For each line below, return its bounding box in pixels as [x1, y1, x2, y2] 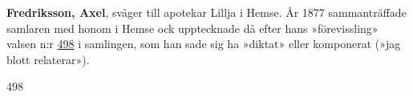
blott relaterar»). [6, 51, 90, 67]
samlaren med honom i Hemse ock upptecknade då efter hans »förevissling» [6, 19, 379, 36]
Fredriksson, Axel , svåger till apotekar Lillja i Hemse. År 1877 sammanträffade [6, 4, 407, 20]
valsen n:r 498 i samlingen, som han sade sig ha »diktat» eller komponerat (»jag [6, 35, 401, 52]
